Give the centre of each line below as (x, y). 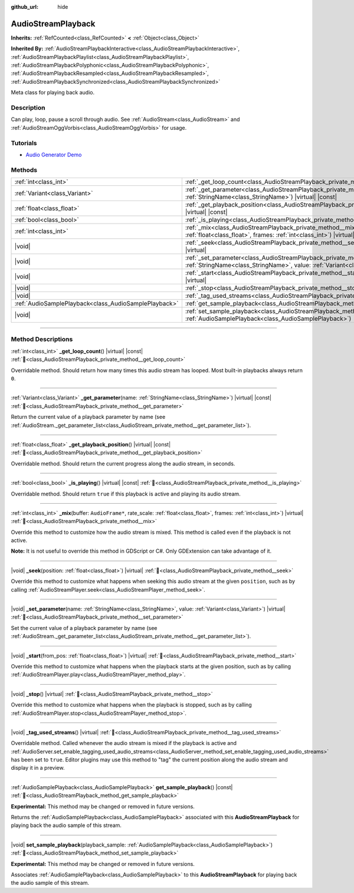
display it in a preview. (38, 768)
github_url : (24, 7)
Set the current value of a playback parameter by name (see (84, 628)
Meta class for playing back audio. (53, 93)
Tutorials (24, 143)
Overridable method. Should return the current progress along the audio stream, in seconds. (123, 464)
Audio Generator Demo (54, 155)
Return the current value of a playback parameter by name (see (88, 417)
